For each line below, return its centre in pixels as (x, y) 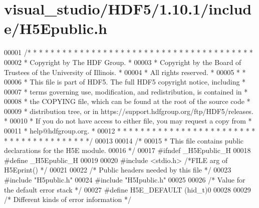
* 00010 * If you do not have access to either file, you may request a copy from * (128, 121)
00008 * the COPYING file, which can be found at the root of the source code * (127, 101)
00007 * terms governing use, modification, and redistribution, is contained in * (126, 91)
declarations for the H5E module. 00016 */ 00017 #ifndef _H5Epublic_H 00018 (127, 150)
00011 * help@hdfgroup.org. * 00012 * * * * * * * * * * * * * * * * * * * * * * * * (130, 131)
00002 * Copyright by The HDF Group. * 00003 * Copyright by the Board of (123, 62)
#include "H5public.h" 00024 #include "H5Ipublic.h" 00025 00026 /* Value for (125, 180)
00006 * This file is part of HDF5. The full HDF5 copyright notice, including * (125, 82)
